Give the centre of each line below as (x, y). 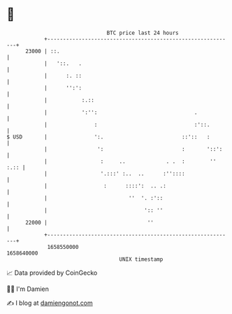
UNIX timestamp (141, 259)
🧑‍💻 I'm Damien (28, 289)
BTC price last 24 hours (143, 33)
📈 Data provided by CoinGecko (52, 273)
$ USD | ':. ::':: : (108, 137)
